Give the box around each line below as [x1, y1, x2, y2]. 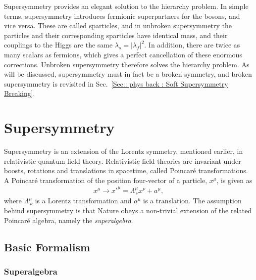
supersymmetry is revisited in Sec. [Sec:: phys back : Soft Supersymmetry [4, 78, 228, 89]
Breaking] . [4, 88, 35, 98]
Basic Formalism [4, 239, 91, 254]
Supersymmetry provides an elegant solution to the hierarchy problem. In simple [4, 1, 249, 11]
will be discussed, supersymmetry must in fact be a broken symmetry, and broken [4, 69, 252, 79]
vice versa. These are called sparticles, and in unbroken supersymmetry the [4, 20, 232, 31]
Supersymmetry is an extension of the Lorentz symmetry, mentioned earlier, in [4, 146, 243, 156]
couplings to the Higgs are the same [4, 40, 113, 50]
